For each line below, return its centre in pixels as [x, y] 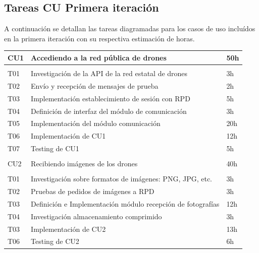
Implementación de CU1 [68, 136]
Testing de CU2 [55, 241]
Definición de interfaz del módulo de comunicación [109, 111]
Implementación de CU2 [68, 229]
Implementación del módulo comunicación [96, 123]
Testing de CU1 [55, 148]
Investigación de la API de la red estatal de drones [109, 73]
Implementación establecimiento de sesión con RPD [111, 98]
